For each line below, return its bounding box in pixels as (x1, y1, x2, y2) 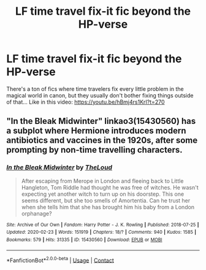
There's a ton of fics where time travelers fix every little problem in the (6, 85, 184, 93)
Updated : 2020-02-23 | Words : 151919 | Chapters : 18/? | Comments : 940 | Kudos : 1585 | (6, 229, 197, 236)
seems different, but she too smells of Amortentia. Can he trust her (21, 196, 191, 204)
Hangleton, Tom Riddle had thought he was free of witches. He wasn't (21, 183, 199, 191)
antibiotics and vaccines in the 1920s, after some (6, 135, 198, 145)
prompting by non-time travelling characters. (6, 145, 183, 155)
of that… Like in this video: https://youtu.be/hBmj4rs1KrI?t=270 (6, 98, 165, 106)
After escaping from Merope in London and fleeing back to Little (21, 177, 184, 185)
